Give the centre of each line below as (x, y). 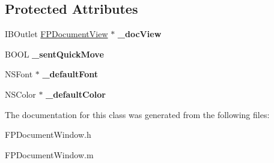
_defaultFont (70, 74)
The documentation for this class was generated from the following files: (137, 114)
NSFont (19, 74)
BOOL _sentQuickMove (54, 54)
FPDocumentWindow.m (49, 154)
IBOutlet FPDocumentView (56, 34)
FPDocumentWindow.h (48, 135)
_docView (139, 34)
